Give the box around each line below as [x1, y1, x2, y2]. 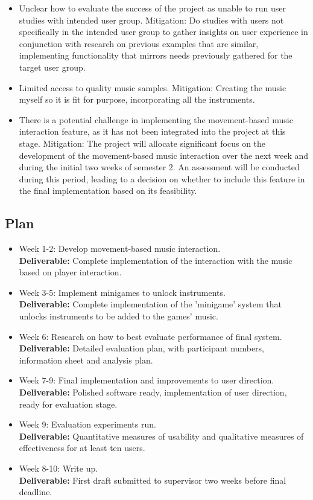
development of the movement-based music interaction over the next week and [19, 149, 309, 161]
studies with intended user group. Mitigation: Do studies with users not [19, 13, 284, 26]
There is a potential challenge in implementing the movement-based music [19, 113, 293, 126]
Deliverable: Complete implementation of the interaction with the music [19, 254, 292, 266]
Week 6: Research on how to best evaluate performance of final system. [19, 330, 282, 342]
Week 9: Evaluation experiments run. [19, 418, 156, 431]
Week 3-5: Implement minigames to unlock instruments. [19, 286, 226, 298]
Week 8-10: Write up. [19, 462, 98, 475]
